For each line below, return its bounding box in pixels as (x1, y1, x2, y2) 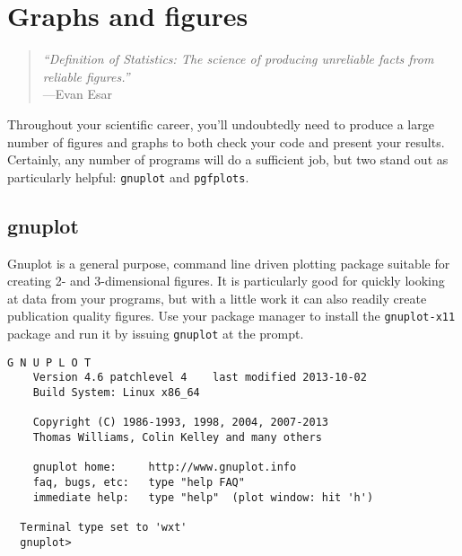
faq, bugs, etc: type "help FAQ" (32, 475, 245, 489)
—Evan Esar (42, 84, 112, 103)
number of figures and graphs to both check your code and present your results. (7, 132, 445, 151)
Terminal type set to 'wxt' (20, 520, 187, 534)
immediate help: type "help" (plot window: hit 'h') (32, 490, 374, 504)
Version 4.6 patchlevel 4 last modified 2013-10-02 (32, 371, 367, 384)
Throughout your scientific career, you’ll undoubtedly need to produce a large (7, 114, 434, 133)
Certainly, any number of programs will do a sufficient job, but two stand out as (7, 150, 449, 169)
